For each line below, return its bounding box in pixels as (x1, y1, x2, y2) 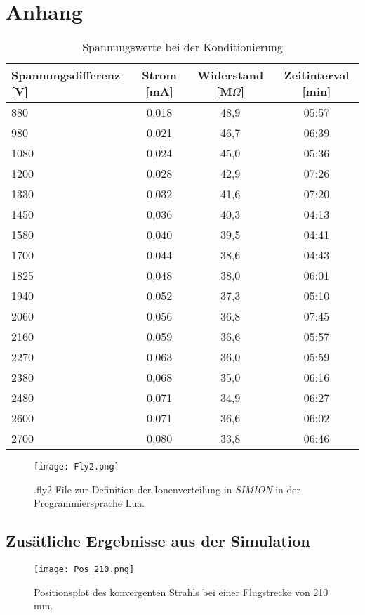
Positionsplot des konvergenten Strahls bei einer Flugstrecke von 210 (34, 584, 328, 599)
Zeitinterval (284, 67, 350, 84)
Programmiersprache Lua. (34, 496, 145, 510)
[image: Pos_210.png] (34, 564, 135, 575)
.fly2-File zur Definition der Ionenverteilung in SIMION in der (34, 481, 301, 496)
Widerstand (197, 67, 264, 84)
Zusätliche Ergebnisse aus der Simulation (6, 530, 310, 552)
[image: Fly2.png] (34, 462, 119, 472)
